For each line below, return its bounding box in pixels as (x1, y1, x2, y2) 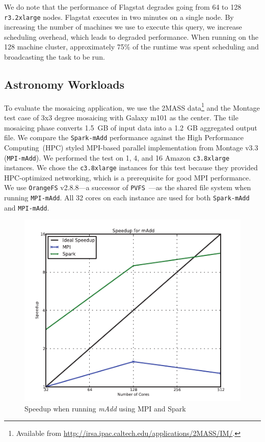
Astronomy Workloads (4, 76, 125, 92)
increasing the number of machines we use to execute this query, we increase (4, 21, 242, 32)
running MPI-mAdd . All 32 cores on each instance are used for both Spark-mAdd (4, 192, 250, 203)
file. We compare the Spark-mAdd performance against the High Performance (4, 132, 244, 143)
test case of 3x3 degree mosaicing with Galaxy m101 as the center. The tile (4, 112, 238, 123)
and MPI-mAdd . (4, 202, 49, 213)
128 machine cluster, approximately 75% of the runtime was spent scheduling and (4, 41, 259, 52)
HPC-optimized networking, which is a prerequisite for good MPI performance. (4, 172, 251, 183)
